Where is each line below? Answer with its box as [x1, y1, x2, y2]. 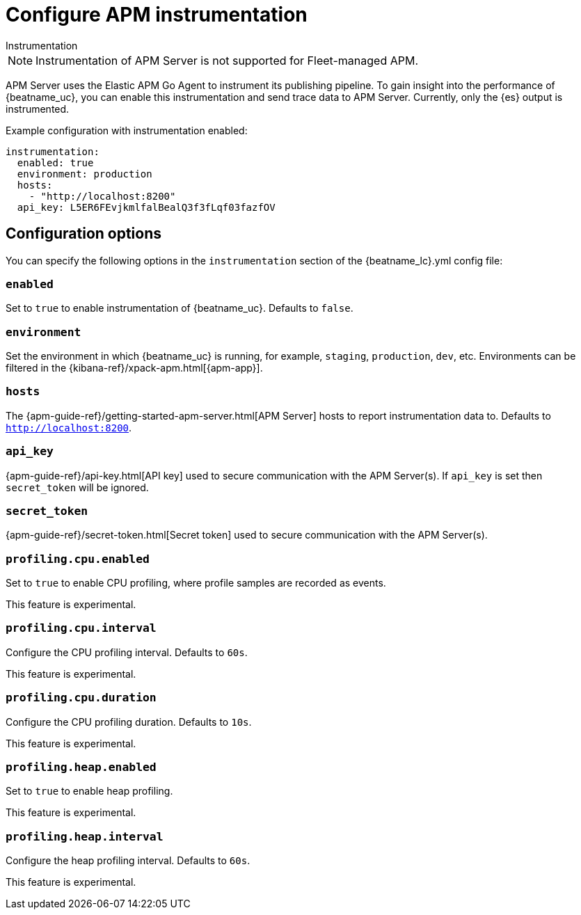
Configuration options [6, 225, 162, 243]
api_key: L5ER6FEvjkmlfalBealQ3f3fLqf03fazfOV [17, 201, 276, 213]
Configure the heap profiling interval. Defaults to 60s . [6, 854, 250, 867]
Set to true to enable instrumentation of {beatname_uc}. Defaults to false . [6, 302, 353, 315]
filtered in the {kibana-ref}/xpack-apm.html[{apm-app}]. [6, 362, 263, 374]
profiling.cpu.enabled [6, 552, 150, 566]
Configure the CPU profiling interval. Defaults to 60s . [6, 646, 248, 658]
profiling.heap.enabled [6, 760, 157, 774]
